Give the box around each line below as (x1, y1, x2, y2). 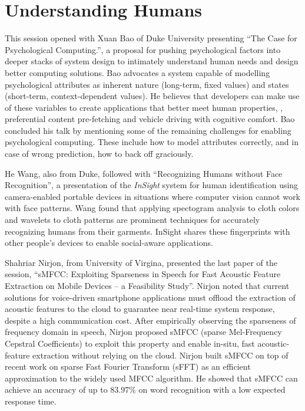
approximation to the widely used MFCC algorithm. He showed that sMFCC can (5, 371, 298, 384)
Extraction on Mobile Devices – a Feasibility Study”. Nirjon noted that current (5, 280, 290, 291)
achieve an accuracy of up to (5, 383, 108, 396)
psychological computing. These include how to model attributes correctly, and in (5, 136, 299, 148)
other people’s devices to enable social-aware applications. (5, 236, 213, 249)
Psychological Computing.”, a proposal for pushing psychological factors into (5, 43, 281, 55)
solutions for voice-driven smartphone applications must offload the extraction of (5, 291, 296, 303)
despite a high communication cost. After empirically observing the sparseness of (5, 314, 296, 326)
